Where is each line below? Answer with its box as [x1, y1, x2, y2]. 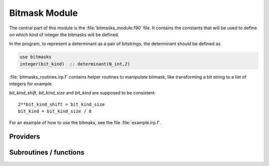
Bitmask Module [9, 7, 78, 18]
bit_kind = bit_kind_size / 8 [18, 108, 92, 114]
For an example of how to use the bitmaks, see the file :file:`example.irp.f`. [9, 119, 161, 125]
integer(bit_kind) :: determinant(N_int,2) [19, 61, 131, 67]
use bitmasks [19, 54, 52, 60]
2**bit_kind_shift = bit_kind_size [18, 101, 105, 107]
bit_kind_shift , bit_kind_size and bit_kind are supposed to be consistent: [9, 90, 156, 96]
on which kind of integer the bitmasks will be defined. [9, 31, 120, 37]
